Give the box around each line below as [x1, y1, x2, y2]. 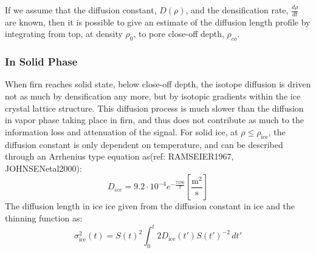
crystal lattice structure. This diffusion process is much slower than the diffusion [5, 101, 304, 114]
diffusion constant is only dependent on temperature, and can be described [5, 138, 283, 150]
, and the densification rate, [185, 4, 289, 16]
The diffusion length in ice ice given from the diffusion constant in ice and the [5, 200, 295, 212]
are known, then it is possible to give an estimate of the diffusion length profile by [5, 15, 311, 28]
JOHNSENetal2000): [5, 161, 82, 174]
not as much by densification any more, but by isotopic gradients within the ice [5, 90, 301, 103]
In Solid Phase [5, 54, 78, 69]
